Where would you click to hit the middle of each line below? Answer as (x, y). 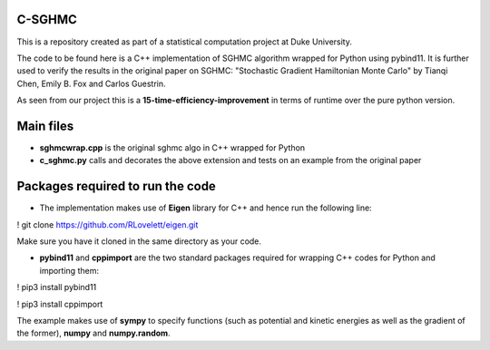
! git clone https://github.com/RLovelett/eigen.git (108, 224)
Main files (45, 126)
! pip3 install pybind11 (57, 287)
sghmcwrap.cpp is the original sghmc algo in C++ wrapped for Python (172, 147)
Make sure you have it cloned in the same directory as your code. (139, 241)
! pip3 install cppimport (60, 304)
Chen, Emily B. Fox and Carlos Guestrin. (92, 83)
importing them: (69, 270)
